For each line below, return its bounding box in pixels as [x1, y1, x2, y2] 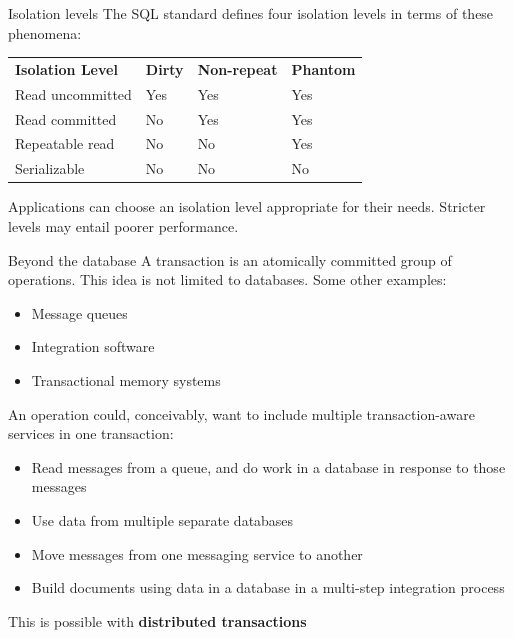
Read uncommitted [15, 83, 132, 104]
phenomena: [8, 22, 82, 43]
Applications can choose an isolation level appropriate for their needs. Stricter [8, 196, 486, 217]
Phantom [291, 58, 356, 79]
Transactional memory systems [31, 369, 221, 390]
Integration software [31, 336, 155, 357]
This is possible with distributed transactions [8, 610, 307, 631]
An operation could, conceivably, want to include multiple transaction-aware [8, 403, 475, 424]
